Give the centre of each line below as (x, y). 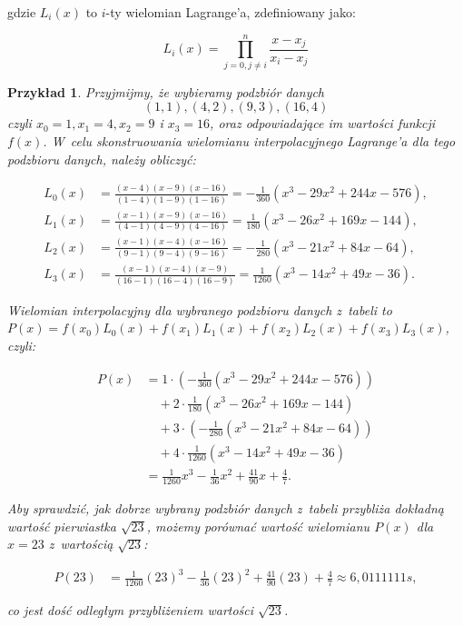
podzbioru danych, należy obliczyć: (102, 159)
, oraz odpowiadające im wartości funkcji (323, 123)
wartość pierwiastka (62, 526)
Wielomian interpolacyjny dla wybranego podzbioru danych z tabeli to (200, 309)
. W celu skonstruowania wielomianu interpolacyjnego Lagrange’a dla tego (249, 140)
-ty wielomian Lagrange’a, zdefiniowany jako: (231, 12)
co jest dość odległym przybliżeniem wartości (131, 610)
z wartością (81, 544)
